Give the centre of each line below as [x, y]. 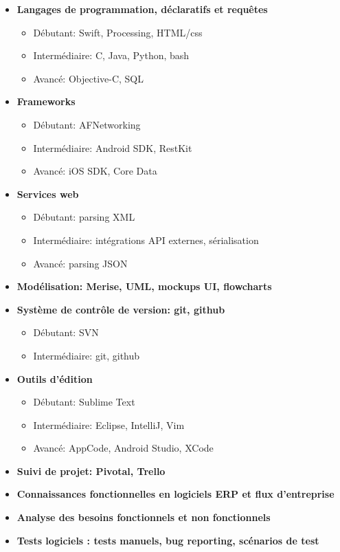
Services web [48, 194]
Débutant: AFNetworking [87, 124]
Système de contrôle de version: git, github [121, 309]
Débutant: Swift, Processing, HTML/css [118, 32]
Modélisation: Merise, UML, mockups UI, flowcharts [144, 286]
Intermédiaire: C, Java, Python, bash [111, 55]
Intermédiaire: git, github [87, 355]
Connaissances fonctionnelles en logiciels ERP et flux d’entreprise [175, 494]
